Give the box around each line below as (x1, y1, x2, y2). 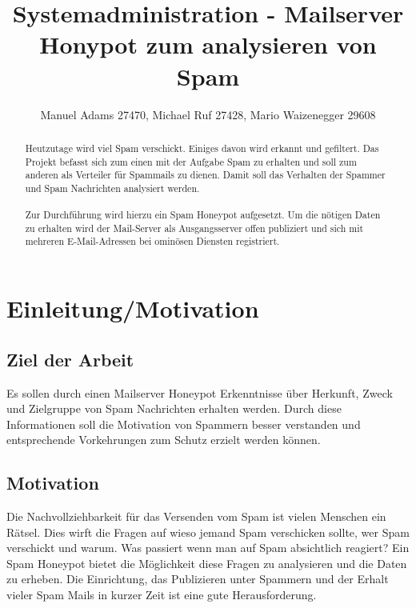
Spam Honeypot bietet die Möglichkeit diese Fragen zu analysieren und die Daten (6, 554, 407, 571)
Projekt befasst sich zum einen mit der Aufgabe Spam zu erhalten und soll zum (25, 154, 357, 168)
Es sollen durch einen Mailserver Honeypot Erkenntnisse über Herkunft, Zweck (6, 384, 393, 401)
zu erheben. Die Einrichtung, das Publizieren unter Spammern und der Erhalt (6, 570, 389, 587)
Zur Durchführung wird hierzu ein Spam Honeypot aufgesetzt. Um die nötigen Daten (25, 208, 381, 222)
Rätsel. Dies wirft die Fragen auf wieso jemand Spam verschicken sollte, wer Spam (6, 523, 410, 540)
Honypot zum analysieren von (39, 28, 377, 61)
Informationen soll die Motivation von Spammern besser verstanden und (6, 415, 361, 432)
